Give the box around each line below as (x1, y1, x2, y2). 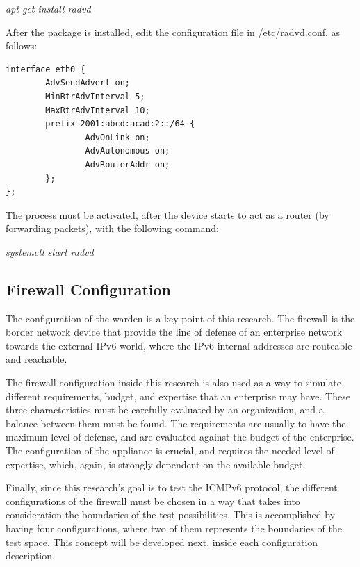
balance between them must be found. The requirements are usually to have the (6, 416, 346, 430)
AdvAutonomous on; (85, 146, 170, 156)
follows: (6, 38, 38, 53)
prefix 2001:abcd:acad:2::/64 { (45, 119, 195, 129)
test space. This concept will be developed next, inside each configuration (6, 534, 318, 549)
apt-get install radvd (6, 1, 91, 15)
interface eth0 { (6, 64, 85, 74)
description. (6, 548, 55, 563)
